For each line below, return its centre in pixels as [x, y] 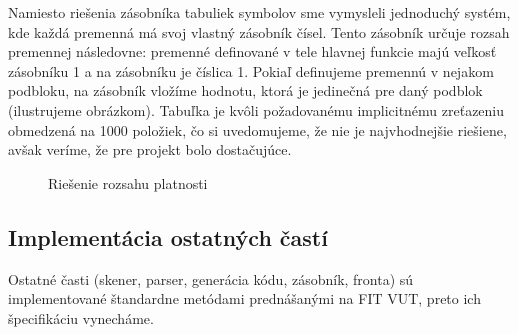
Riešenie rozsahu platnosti [128, 182]
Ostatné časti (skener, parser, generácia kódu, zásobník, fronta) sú [211, 278]
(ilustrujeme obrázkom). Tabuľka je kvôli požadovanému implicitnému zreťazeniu [256, 109]
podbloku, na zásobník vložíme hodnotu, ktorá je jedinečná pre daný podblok [245, 90]
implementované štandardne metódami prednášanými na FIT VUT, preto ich [244, 298]
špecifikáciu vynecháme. [81, 317]
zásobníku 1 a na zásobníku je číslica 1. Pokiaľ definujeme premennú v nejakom [251, 70]
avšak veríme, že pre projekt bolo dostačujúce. [150, 149]
